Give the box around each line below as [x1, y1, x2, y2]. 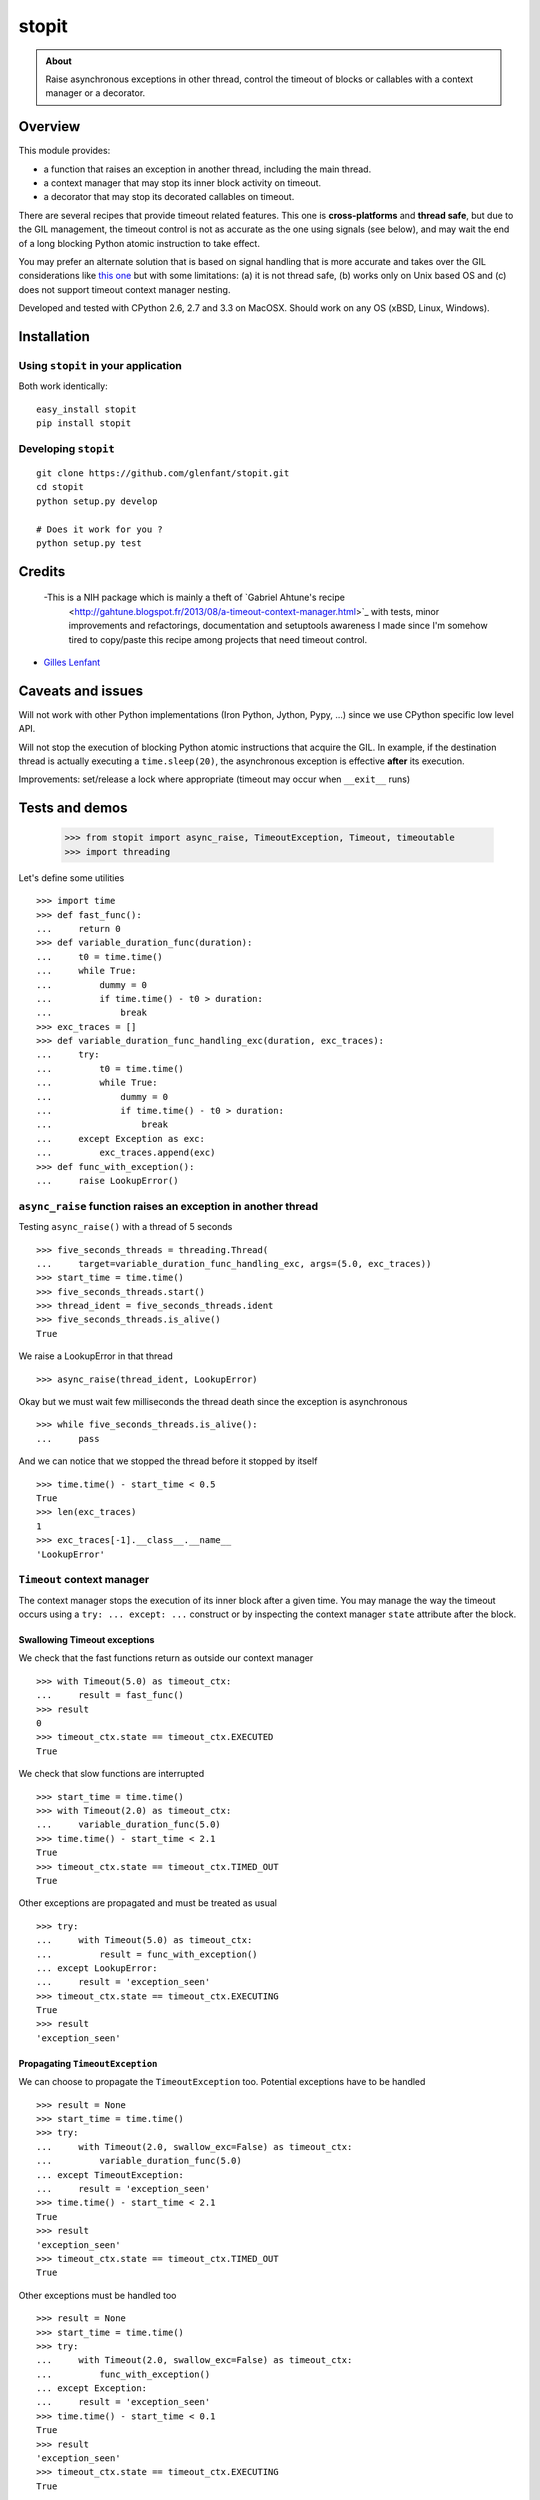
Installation [18, 328, 90, 345]
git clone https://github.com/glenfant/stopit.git [36, 468, 290, 479]
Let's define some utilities [18, 871, 125, 884]
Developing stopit [18, 441, 115, 455]
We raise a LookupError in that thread [18, 1350, 174, 1362]
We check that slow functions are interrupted [18, 1768, 205, 1780]
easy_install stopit [36, 403, 137, 415]
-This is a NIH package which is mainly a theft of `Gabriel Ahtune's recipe [43, 591, 345, 604]
